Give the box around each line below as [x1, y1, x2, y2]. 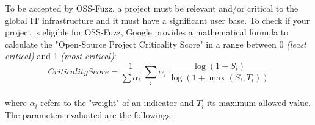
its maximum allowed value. [206, 96, 311, 109]
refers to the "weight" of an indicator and [40, 96, 194, 109]
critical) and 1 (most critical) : [5, 49, 117, 62]
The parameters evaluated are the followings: [5, 108, 173, 121]
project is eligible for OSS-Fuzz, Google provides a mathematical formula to [5, 26, 289, 38]
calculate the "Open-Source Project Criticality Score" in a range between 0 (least [5, 37, 306, 50]
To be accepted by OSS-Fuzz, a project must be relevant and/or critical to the [5, 2, 299, 14]
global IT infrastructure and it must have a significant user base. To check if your [5, 13, 310, 26]
